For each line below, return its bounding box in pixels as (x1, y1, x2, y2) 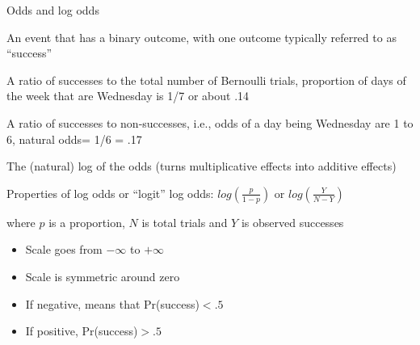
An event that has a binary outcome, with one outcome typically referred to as (6, 28, 397, 45)
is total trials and (141, 213, 228, 230)
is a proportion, (48, 213, 125, 230)
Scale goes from (25, 241, 103, 258)
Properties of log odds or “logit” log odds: (6, 184, 214, 201)
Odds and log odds (6, 2, 99, 18)
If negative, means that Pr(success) (25, 295, 199, 312)
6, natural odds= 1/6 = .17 (6, 130, 142, 147)
